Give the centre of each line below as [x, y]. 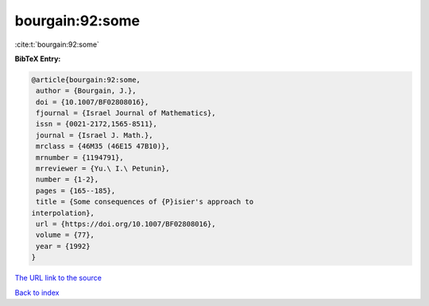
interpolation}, [63, 213]
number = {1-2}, [68, 180]
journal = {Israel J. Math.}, [95, 135]
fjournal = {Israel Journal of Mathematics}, [126, 113]
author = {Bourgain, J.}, [86, 91]
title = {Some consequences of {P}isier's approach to [145, 202]
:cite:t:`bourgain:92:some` [57, 44]
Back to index [37, 293]
